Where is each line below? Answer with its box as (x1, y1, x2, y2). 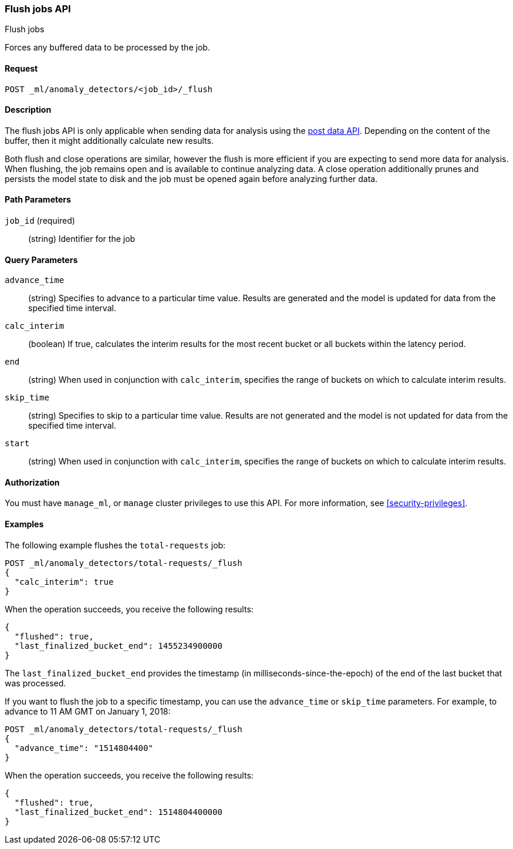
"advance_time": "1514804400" (14, 743, 153, 753)
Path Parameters (5, 194, 71, 205)
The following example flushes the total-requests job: (5, 540, 226, 550)
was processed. (5, 678, 66, 688)
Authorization (5, 477, 60, 487)
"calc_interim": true (14, 577, 114, 587)
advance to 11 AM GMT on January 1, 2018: (5, 706, 171, 716)
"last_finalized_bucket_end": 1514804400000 (14, 807, 222, 817)
